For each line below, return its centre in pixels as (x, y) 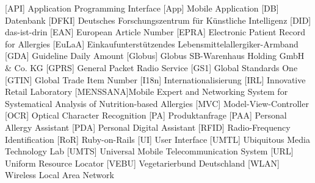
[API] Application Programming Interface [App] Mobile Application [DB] (142, 8)
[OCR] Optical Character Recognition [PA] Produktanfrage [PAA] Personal (146, 115)
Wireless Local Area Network (60, 175)
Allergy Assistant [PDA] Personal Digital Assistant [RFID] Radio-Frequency (148, 127)
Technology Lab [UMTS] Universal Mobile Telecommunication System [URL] (149, 151)
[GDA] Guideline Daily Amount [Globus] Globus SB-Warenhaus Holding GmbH (155, 56)
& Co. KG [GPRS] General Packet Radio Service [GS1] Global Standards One (151, 67)
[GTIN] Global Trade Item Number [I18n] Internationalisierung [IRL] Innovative (155, 79)
